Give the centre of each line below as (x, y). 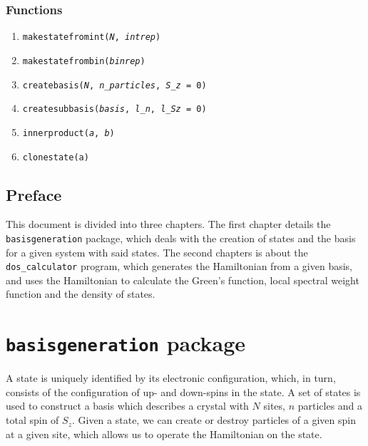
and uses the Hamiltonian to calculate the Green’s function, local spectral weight (183, 280)
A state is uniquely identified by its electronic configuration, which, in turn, (171, 378)
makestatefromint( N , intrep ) (92, 37)
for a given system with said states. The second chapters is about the (157, 252)
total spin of (32, 420)
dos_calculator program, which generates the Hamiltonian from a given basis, (179, 266)
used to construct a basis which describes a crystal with (127, 406)
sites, (274, 406)
